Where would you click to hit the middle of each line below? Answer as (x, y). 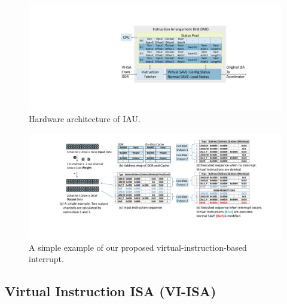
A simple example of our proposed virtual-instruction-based (138, 247)
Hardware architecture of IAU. (85, 118)
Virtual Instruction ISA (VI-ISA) (111, 291)
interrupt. (46, 259)
